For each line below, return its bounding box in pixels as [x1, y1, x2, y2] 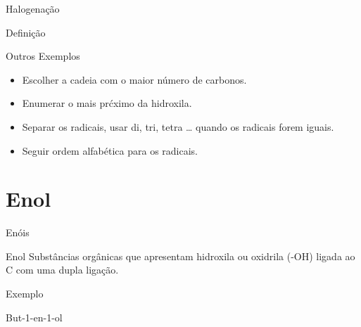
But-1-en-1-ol [6, 309, 63, 324]
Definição [6, 25, 46, 39]
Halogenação [6, 1, 60, 15]
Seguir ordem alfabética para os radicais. [22, 143, 198, 158]
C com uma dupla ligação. [6, 262, 119, 277]
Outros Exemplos [6, 49, 80, 63]
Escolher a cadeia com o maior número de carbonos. [22, 72, 247, 86]
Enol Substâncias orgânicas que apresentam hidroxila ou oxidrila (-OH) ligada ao [6, 248, 355, 263]
